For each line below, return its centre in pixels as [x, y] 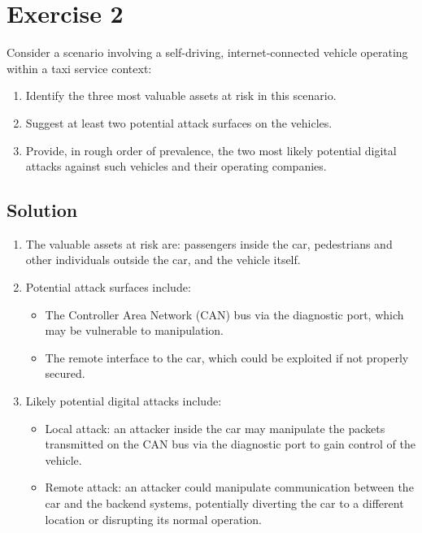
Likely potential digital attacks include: [124, 401]
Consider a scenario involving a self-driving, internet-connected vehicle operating [207, 52]
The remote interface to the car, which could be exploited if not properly [227, 357]
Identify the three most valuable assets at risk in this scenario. [181, 95]
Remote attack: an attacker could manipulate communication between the [229, 487]
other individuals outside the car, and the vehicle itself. [163, 260]
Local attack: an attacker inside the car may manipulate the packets [215, 428]
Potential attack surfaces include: [108, 287]
